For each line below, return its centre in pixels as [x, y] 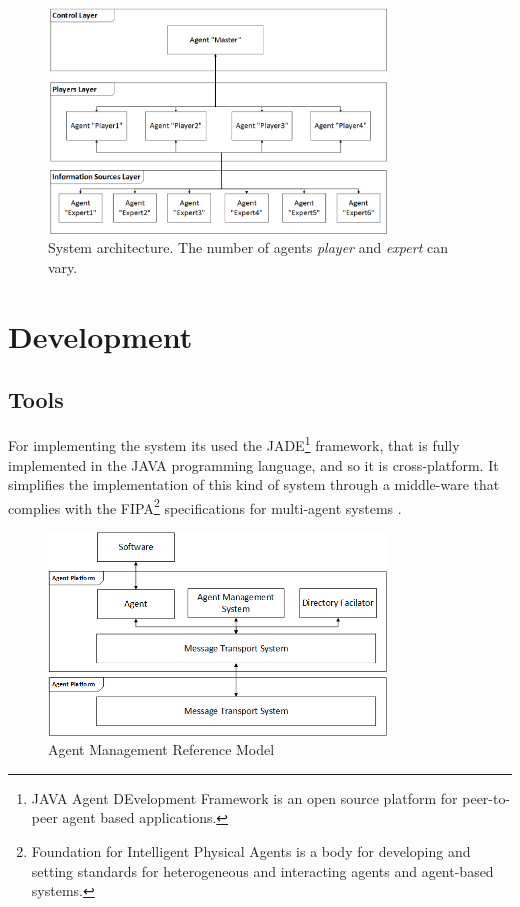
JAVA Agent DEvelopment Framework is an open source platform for [244, 797]
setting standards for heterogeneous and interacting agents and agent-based [262, 870]
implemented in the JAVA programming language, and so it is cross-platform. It [253, 464]
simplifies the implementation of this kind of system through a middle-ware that [254, 484]
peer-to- [486, 797]
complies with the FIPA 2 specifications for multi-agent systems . [205, 506]
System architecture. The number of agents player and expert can [248, 247]
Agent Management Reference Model [161, 749]
